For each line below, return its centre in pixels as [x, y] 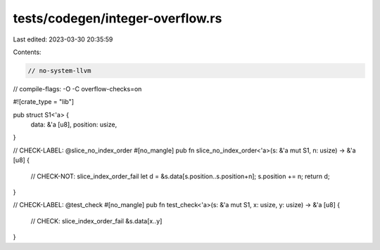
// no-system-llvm [59, 71]
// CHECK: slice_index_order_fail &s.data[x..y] [96, 221]
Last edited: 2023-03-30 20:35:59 [63, 39]
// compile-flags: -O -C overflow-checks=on [77, 88]
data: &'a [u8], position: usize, [74, 125]
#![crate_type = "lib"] [43, 102]
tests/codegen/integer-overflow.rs [118, 18]
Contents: [27, 52]
